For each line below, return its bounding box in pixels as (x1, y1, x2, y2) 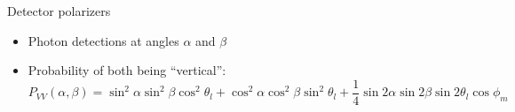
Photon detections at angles (28, 31, 179, 49)
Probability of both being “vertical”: (28, 61, 226, 79)
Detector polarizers (7, 2, 111, 19)
